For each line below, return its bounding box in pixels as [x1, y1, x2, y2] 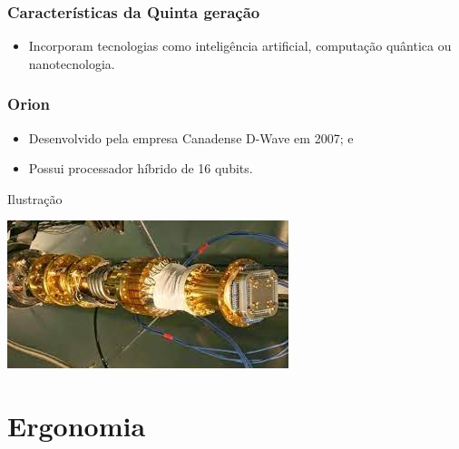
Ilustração [7, 189, 63, 208]
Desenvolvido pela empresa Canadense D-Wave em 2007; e [28, 128, 354, 147]
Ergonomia [7, 407, 146, 444]
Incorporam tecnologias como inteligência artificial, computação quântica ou [28, 36, 452, 55]
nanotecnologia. [28, 54, 115, 73]
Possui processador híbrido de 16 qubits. [28, 159, 253, 178]
